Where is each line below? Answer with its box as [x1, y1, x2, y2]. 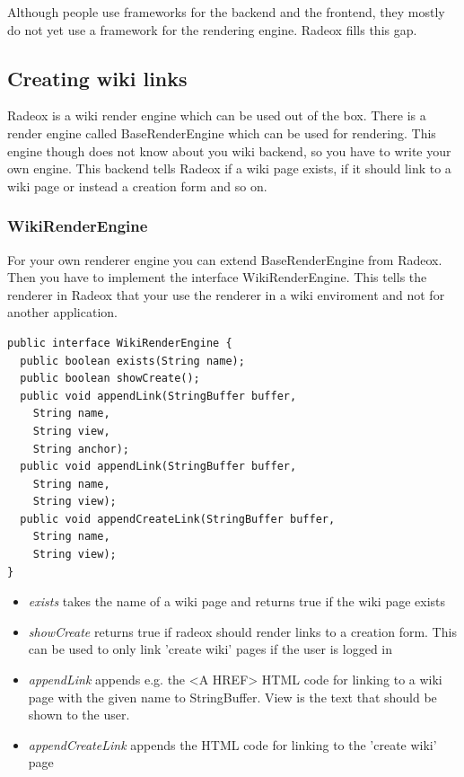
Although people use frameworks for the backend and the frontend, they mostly [7, 3, 445, 21]
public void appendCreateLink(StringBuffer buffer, [20, 512, 336, 525]
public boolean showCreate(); [20, 372, 200, 385]
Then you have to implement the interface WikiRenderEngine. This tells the [7, 268, 427, 287]
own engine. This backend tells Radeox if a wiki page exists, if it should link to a [7, 159, 451, 178]
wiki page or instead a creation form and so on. [7, 176, 267, 195]
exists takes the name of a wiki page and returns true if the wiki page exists [28, 592, 446, 611]
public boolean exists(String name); [20, 354, 245, 367]
